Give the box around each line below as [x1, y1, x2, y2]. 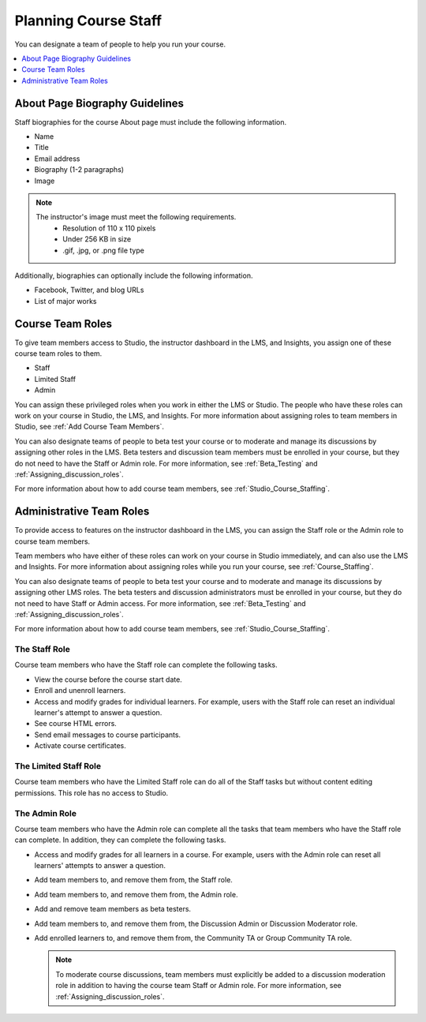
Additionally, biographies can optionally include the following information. [14, 271, 253, 280]
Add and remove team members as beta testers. [34, 904, 192, 914]
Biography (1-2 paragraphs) [34, 165, 125, 174]
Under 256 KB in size [62, 234, 132, 244]
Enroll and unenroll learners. [34, 686, 126, 695]
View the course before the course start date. [34, 675, 183, 684]
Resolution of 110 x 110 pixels [62, 223, 156, 233]
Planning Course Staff [14, 12, 163, 29]
